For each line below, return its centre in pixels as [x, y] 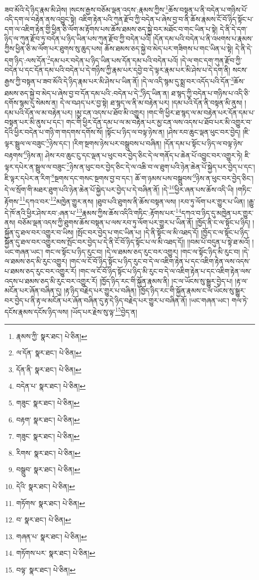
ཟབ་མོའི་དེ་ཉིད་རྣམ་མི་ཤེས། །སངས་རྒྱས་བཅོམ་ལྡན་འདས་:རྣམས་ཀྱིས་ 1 [86, 9]
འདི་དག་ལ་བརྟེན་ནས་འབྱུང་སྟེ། [41, 19]
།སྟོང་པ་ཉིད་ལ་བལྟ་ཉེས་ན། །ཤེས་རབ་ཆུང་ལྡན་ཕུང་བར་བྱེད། [173, 131]
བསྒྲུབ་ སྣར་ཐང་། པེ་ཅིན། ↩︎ [48, 469]
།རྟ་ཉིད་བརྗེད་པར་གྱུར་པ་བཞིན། [100, 290]
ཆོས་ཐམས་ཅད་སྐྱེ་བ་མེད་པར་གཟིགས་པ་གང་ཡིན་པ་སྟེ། [169, 48]
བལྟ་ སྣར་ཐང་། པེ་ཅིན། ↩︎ [46, 570]
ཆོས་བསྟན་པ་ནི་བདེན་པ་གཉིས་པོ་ [208, 9]
